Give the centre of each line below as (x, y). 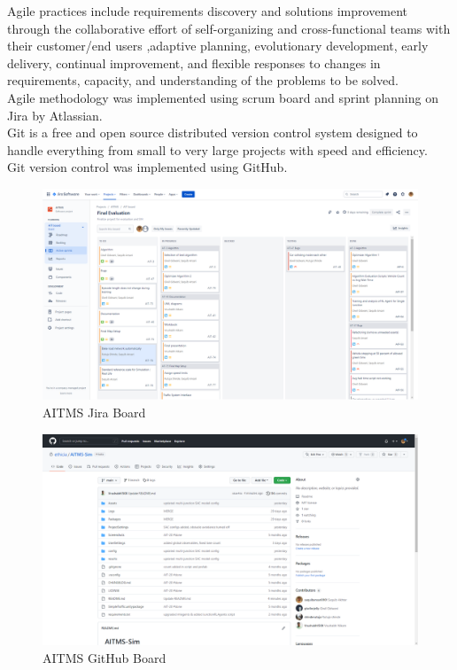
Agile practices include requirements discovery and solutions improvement (208, 11)
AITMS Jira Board (94, 413)
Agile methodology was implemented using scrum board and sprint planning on (223, 97)
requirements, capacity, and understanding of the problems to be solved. (203, 80)
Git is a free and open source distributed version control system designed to (213, 132)
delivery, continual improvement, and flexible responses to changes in (194, 62)
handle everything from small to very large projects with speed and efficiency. (217, 149)
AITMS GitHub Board (105, 657)
